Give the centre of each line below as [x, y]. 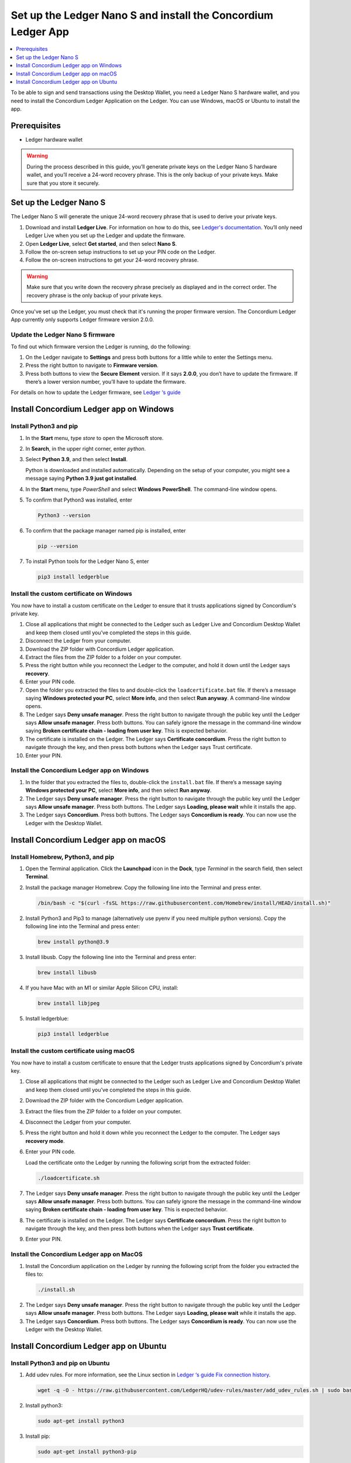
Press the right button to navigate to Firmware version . [92, 365]
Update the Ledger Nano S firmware [63, 335]
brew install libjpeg [69, 1003]
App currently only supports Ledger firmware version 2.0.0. [82, 320]
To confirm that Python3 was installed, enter [79, 500]
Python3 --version [64, 515]
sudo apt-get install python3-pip [87, 1452]
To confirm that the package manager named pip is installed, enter [106, 530]
